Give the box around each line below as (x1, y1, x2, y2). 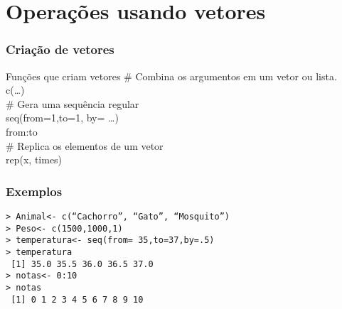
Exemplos (6, 182, 63, 200)
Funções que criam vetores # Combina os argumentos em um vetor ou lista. (6, 68, 337, 83)
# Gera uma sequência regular (6, 96, 139, 111)
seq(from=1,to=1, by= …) (6, 110, 119, 125)
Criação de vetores (6, 40, 114, 58)
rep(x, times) (6, 152, 63, 167)
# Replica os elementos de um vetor (6, 138, 164, 153)
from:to (6, 124, 38, 139)
